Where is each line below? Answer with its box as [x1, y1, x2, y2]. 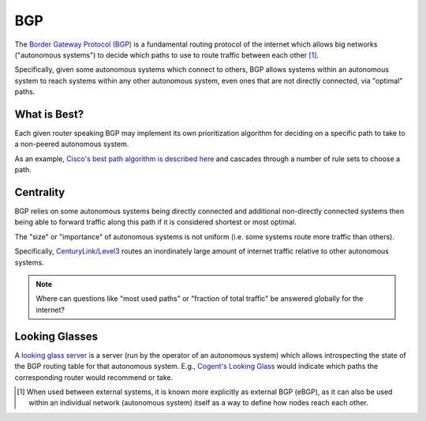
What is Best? [14, 107, 84, 121]
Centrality [14, 186, 65, 199]
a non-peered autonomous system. [14, 139, 129, 149]
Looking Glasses [14, 329, 99, 343]
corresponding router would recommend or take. [14, 372, 174, 382]
